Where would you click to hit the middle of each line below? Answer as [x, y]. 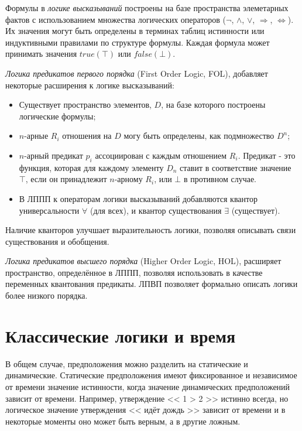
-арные [36, 136]
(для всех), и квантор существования [156, 210]
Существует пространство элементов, [85, 105]
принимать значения [41, 54]
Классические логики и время [121, 335]
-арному [128, 179]
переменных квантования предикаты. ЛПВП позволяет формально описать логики [152, 284]
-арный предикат [54, 155]
